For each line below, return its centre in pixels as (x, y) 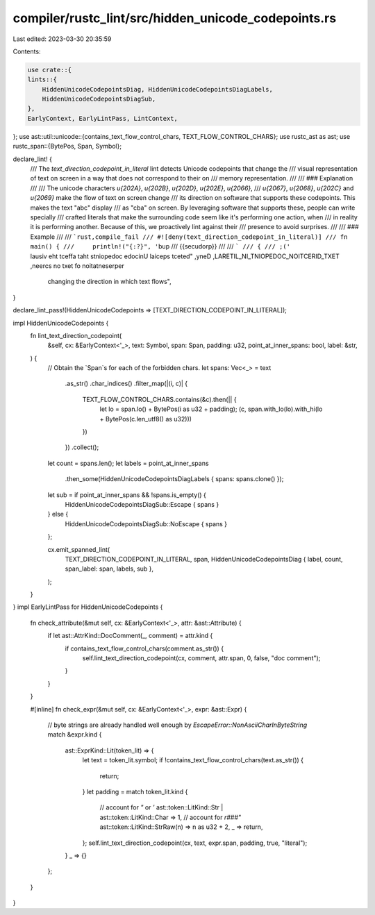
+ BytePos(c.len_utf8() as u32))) (146, 419)
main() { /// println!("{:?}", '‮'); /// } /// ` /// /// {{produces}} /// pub (160, 246)
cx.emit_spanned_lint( (79, 549)
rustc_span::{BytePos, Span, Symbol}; (67, 146)
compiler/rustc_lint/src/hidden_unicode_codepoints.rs (175, 18)
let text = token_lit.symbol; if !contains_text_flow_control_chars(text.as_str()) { (193, 760)
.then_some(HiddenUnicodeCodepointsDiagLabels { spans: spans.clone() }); (174, 479)
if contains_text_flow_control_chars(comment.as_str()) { (144, 648)
